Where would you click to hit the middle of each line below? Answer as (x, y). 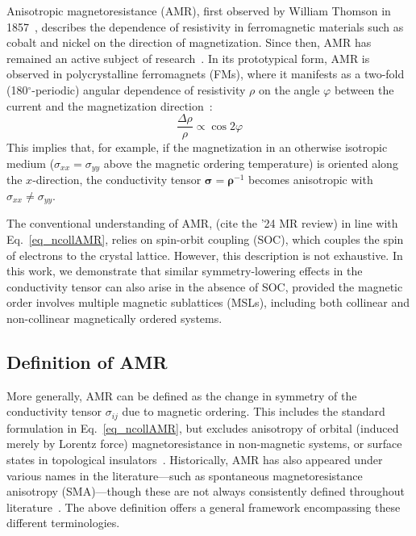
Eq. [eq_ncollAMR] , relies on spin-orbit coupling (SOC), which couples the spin (205, 239)
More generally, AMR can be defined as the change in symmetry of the (182, 395)
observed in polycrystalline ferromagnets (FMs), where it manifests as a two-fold (206, 74)
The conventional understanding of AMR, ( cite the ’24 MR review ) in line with (202, 223)
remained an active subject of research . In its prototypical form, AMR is (188, 58)
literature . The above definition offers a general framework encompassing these (204, 507)
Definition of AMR (87, 361)
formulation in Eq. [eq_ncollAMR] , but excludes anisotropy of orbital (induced (203, 427)
